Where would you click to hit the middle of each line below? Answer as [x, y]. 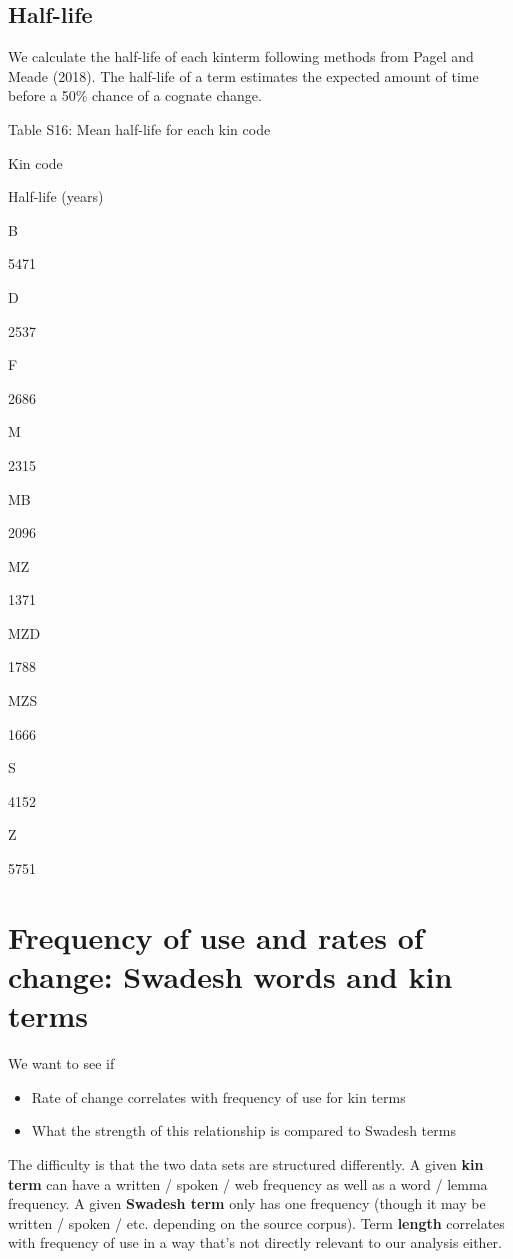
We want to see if [61, 1063]
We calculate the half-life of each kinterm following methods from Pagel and [241, 56]
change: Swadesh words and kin [230, 976]
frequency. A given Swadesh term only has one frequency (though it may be [247, 1203]
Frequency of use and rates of [216, 936]
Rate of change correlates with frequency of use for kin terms [218, 1096]
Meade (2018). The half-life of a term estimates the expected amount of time [243, 75]
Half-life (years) [56, 196]
